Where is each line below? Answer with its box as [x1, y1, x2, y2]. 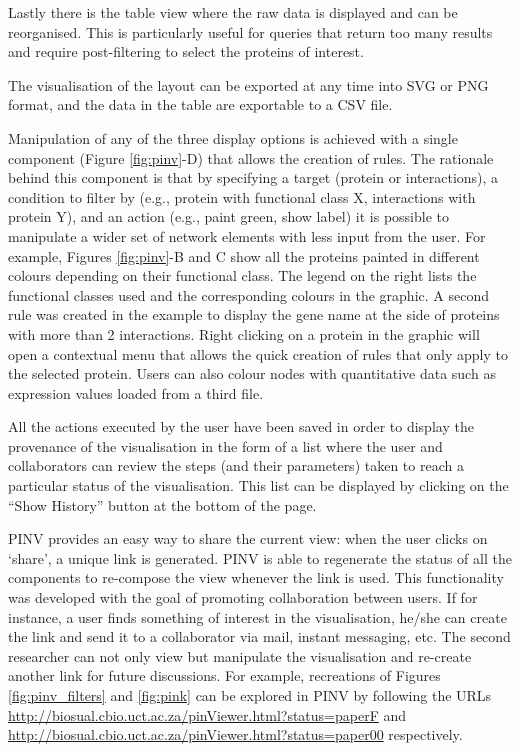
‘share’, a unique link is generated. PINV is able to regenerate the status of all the [8, 547, 512, 568]
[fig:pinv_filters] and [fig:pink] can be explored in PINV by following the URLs [8, 685, 492, 705]
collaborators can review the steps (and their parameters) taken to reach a [8, 455, 464, 476]
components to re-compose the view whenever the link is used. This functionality [8, 567, 504, 588]
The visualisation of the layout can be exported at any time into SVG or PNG [8, 74, 489, 95]
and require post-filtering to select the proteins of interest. [8, 41, 364, 62]
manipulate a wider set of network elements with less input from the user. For [8, 225, 486, 246]
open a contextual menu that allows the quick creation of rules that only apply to [8, 343, 508, 364]
